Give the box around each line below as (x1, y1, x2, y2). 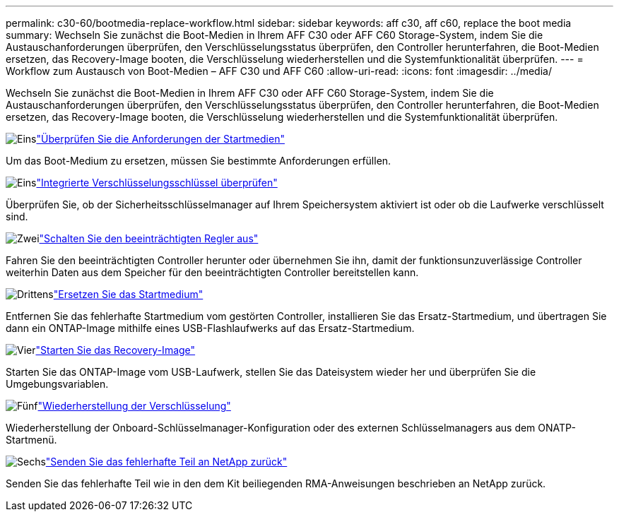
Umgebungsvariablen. (6, 378, 109, 390)
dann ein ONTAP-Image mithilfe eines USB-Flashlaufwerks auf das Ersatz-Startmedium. (6, 322, 415, 334)
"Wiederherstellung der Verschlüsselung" (37, 400, 231, 412)
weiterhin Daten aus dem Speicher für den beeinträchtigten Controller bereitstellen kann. (6, 266, 419, 278)
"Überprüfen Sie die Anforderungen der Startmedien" (36, 133, 285, 145)
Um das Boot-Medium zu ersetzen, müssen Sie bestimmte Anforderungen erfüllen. (6, 155, 391, 167)
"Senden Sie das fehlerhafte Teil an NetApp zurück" (45, 456, 288, 468)
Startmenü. (6, 434, 57, 446)
